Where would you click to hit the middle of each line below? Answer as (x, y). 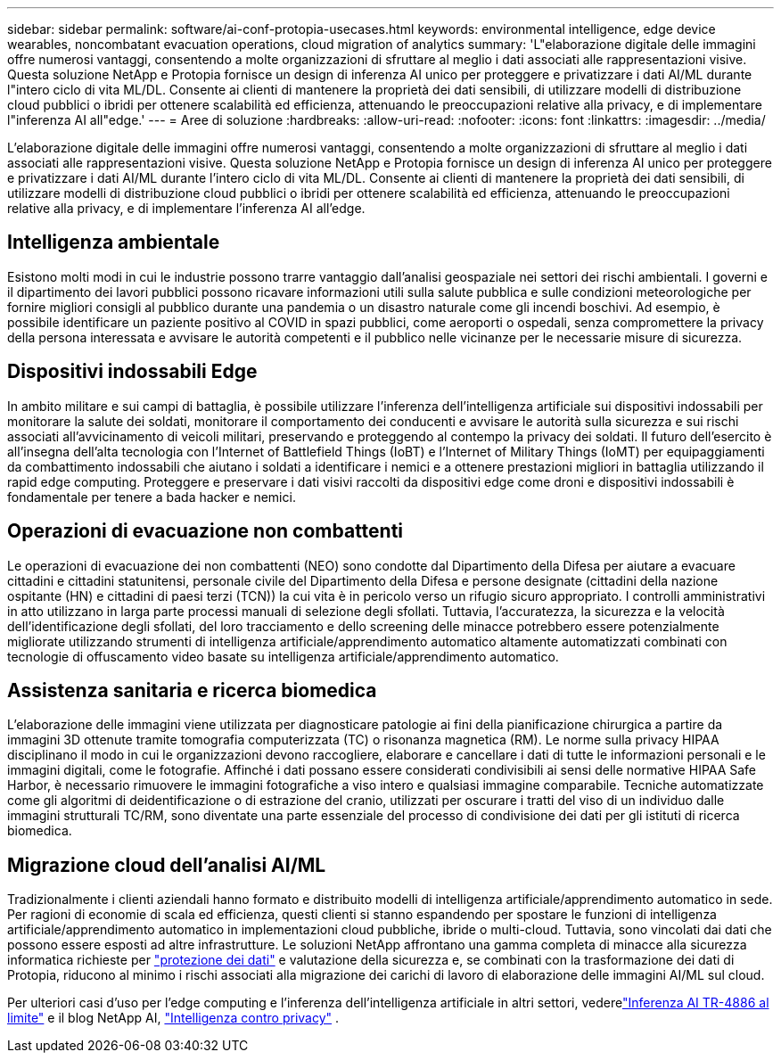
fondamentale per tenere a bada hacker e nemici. (152, 497)
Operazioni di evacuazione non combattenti (206, 531)
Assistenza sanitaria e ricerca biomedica (192, 690)
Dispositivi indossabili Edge (132, 372)
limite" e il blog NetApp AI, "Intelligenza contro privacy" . (173, 1018)
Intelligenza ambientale (114, 242)
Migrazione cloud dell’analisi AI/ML (167, 865)
